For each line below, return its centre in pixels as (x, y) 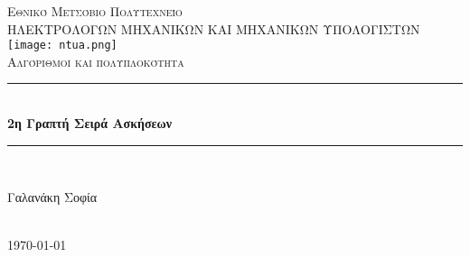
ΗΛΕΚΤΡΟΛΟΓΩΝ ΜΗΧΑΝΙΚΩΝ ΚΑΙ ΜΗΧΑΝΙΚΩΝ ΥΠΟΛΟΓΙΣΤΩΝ (214, 28)
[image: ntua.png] (62, 46)
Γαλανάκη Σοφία (52, 197)
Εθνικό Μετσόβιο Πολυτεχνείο (95, 11)
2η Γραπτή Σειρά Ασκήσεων (90, 123)
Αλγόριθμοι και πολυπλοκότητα (96, 61)
